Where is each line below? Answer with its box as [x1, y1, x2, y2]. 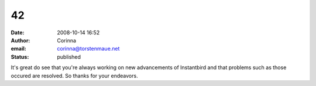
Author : [11, 37, 30, 44]
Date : [11, 29, 25, 36]
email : [11, 45, 26, 52]
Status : [11, 53, 29, 60]
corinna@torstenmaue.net [57, 45, 120, 52]
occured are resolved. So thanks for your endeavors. [11, 72, 138, 79]
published [57, 53, 81, 60]
